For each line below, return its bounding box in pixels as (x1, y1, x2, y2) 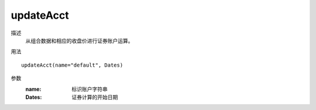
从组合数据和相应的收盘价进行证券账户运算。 (25, 37, 133, 44)
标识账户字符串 (71, 85, 108, 92)
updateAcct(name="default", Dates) (21, 61, 123, 68)
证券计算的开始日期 (71, 94, 118, 101)
